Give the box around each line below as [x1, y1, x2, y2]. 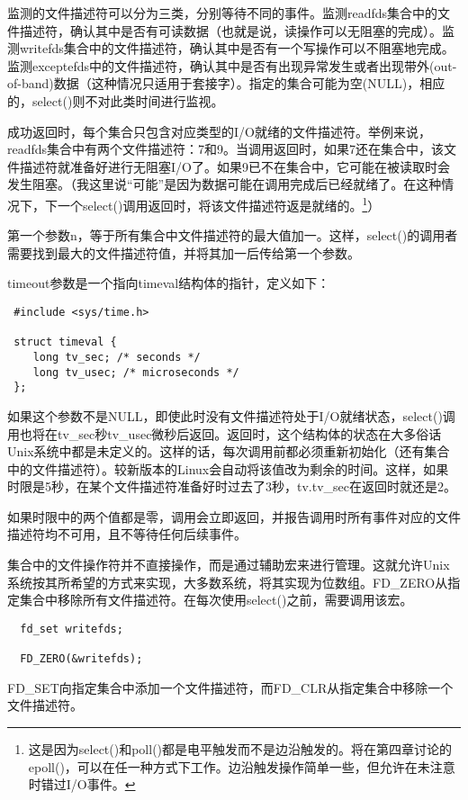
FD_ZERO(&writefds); [20, 652, 143, 666]
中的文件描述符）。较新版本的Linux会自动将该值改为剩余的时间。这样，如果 [7, 459, 449, 478]
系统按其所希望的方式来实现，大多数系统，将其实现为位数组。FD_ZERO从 [7, 572, 448, 591]
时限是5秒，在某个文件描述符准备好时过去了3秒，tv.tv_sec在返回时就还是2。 [7, 477, 457, 496]
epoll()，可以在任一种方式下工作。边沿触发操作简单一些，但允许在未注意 [28, 757, 455, 776]
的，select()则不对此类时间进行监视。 [7, 91, 224, 110]
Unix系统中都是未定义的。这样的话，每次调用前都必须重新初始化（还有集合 [7, 442, 450, 461]
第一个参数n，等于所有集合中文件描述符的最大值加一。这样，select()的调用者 [7, 226, 458, 245]
